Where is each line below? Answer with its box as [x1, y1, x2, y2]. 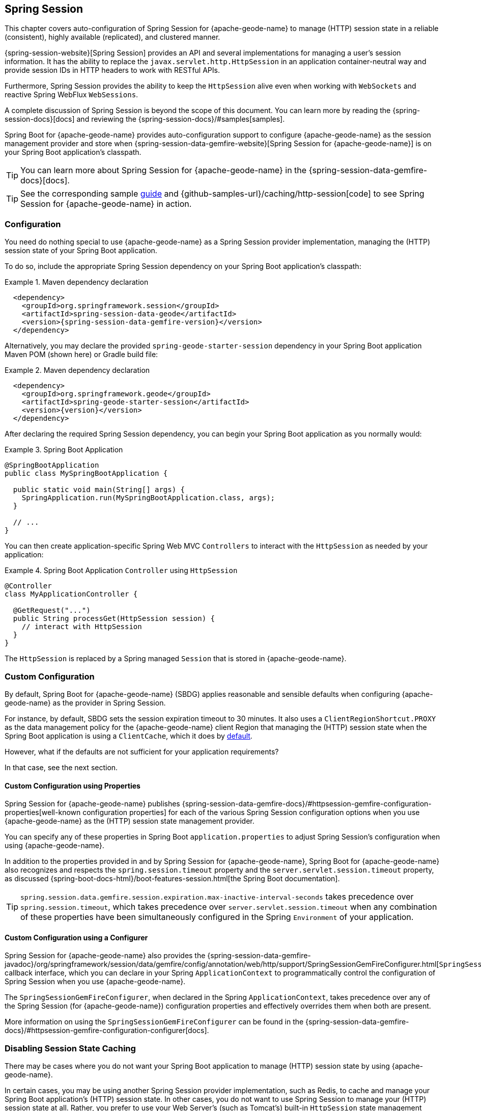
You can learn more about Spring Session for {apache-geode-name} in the [20, 165, 307, 176]
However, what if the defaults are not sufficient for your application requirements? [5, 747, 279, 756]
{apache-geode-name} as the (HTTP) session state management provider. [5, 817, 254, 826]
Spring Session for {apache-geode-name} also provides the [5, 951, 206, 960]
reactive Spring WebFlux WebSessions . [5, 90, 138, 99]
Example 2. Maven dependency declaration [5, 366, 150, 375]
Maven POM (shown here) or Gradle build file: [5, 350, 158, 359]
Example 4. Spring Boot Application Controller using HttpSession [5, 566, 238, 575]
